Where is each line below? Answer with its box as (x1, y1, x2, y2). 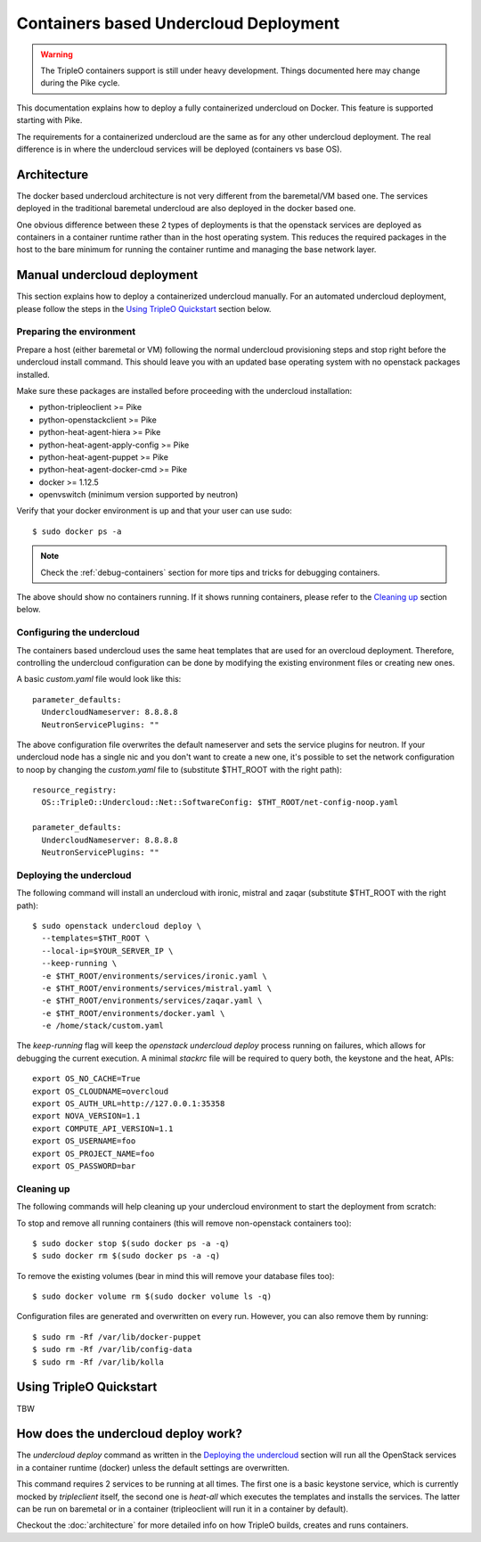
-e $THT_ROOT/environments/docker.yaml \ (41, 1008, 225, 1018)
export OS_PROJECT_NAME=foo (32, 1148, 155, 1159)
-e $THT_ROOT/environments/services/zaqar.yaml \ (41, 996, 263, 1006)
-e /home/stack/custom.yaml (41, 1021, 165, 1031)
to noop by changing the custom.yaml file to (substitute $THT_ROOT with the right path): (16, 764, 342, 775)
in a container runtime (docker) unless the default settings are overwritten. (16, 1462, 289, 1472)
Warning (40, 49, 73, 60)
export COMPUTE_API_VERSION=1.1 (32, 1123, 174, 1134)
